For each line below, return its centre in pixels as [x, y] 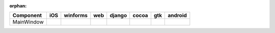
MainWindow [28, 22]
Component [27, 15]
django [118, 15]
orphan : [18, 6]
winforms [76, 15]
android [177, 15]
